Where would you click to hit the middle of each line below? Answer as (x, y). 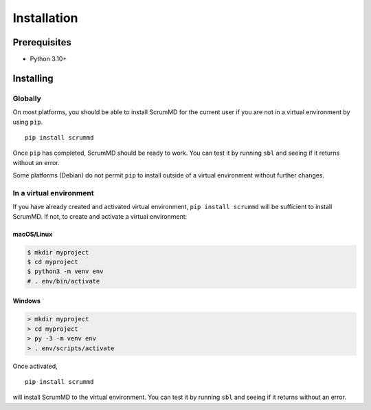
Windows (26, 301)
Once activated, (35, 366)
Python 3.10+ (48, 59)
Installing (33, 78)
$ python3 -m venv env (65, 271)
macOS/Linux (33, 234)
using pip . (28, 122)
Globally (27, 98)
